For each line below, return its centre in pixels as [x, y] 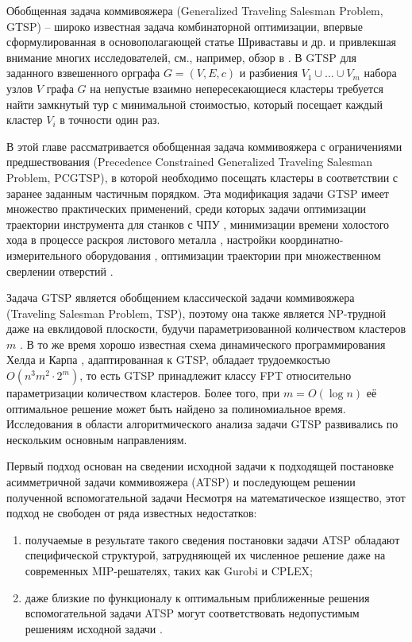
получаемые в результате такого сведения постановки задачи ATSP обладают [212, 539]
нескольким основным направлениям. [97, 439]
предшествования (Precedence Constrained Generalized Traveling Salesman [189, 162]
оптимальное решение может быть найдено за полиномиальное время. [176, 408]
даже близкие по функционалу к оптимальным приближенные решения [197, 597]
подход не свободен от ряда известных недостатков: [132, 513]
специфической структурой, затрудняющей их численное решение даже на [205, 555]
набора [380, 73]
